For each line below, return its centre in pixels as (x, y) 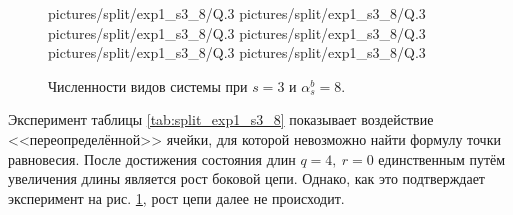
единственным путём (442, 158)
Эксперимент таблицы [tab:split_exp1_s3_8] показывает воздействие (221, 119)
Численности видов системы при (148, 85)
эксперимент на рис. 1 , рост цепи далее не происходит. (176, 197)
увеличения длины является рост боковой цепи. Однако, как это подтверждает (246, 178)
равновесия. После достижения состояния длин (152, 158)
